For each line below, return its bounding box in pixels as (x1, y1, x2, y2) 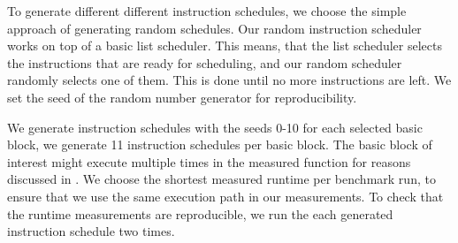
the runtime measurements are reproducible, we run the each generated (7, 204, 393, 223)
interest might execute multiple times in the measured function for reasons (7, 152, 411, 171)
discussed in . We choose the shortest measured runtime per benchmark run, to (7, 170, 436, 188)
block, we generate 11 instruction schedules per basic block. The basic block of (7, 135, 432, 154)
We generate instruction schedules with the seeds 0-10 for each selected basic (7, 118, 423, 136)
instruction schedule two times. (7, 222, 175, 240)
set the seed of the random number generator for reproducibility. (7, 87, 357, 106)
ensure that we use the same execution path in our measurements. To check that (7, 186, 444, 205)
